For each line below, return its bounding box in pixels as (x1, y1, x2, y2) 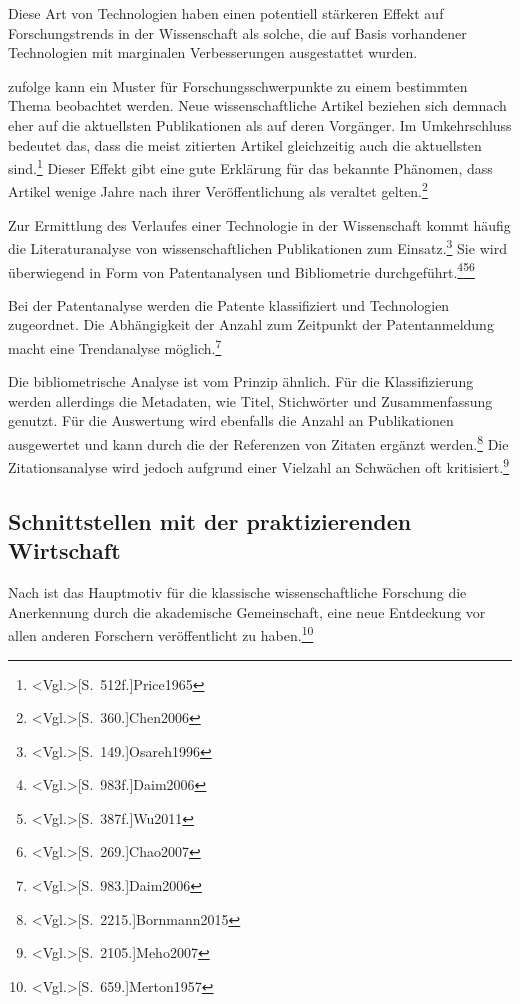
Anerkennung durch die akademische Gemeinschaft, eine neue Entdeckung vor (8, 601, 486, 622)
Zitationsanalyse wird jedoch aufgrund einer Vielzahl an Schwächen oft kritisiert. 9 (8, 454, 509, 477)
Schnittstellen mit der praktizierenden (8, 505, 412, 536)
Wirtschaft (8, 535, 121, 566)
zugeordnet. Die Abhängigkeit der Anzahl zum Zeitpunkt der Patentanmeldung (8, 314, 494, 335)
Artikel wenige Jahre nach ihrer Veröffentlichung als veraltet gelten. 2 (8, 178, 428, 202)
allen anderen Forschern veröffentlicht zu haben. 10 (8, 622, 314, 645)
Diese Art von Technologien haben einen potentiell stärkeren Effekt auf (8, 3, 444, 23)
